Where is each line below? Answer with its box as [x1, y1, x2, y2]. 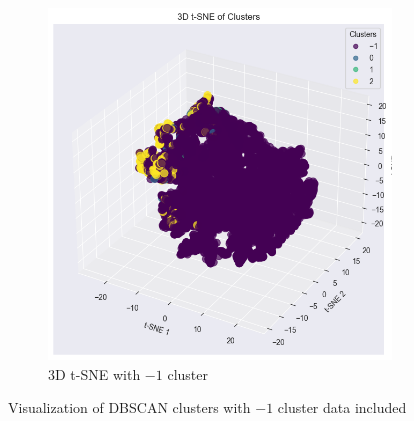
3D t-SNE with [48, 363, 141, 384]
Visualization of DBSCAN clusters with [8, 397, 251, 418]
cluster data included [277, 397, 407, 418]
